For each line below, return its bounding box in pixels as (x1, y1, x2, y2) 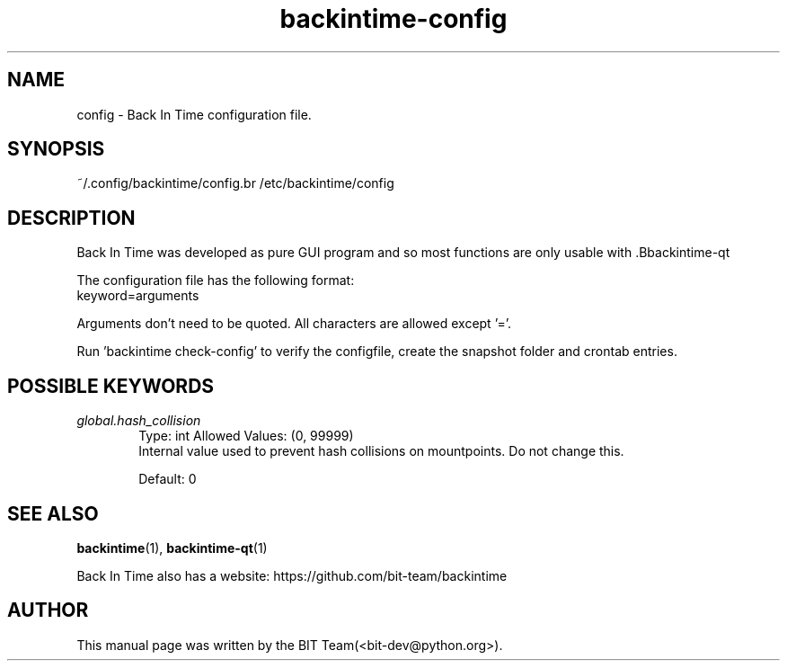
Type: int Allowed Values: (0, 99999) (138, 428, 354, 444)
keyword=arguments (76, 288, 199, 304)
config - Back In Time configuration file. (76, 106, 312, 122)
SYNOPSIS (7, 138, 105, 161)
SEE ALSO (7, 502, 99, 525)
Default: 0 (138, 471, 197, 487)
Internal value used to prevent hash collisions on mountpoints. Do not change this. (138, 443, 624, 459)
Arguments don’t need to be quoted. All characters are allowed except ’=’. (76, 316, 512, 332)
